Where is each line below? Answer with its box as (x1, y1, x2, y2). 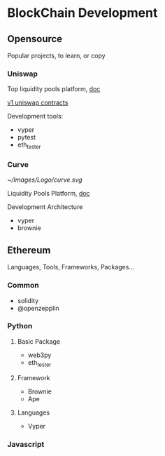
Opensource (7, 33, 63, 45)
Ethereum (7, 244, 51, 256)
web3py (27, 351, 52, 359)
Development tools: (7, 112, 64, 121)
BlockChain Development (7, 5, 158, 21)
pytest (17, 133, 36, 142)
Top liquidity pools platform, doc (7, 85, 101, 93)
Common (7, 281, 40, 290)
